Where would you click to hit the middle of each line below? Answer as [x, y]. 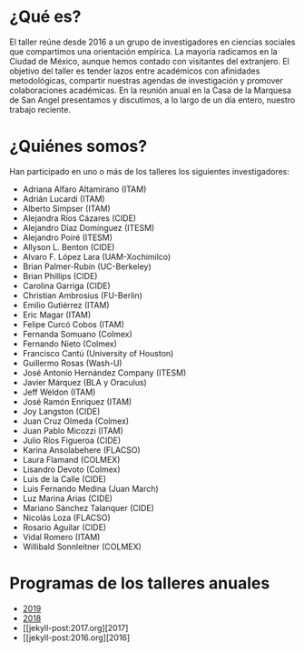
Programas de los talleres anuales [140, 583]
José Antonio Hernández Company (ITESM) [104, 372]
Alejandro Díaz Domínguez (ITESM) [88, 227]
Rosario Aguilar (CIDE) [64, 527]
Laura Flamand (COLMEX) [71, 459]
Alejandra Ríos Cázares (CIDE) [79, 218]
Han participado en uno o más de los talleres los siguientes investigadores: [150, 171]
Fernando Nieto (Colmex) [70, 344]
